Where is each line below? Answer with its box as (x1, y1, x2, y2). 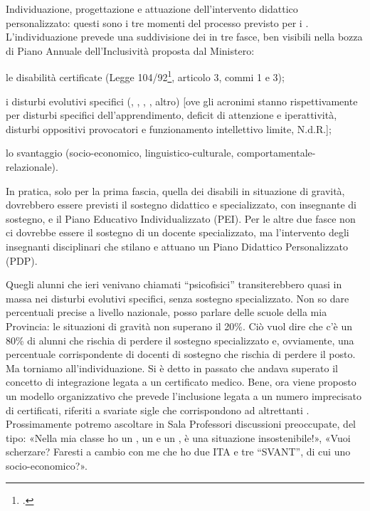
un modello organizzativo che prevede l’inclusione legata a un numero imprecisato (6, 388, 362, 403)
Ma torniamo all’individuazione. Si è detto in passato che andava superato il (6, 360, 339, 375)
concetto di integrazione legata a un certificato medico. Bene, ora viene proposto (6, 374, 356, 389)
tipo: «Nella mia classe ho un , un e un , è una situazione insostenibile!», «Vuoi (6, 430, 351, 445)
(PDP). (6, 253, 38, 268)
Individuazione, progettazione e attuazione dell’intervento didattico (6, 1, 298, 16)
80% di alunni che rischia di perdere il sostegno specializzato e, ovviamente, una (6, 332, 354, 347)
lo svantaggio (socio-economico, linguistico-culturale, (6, 145, 234, 160)
